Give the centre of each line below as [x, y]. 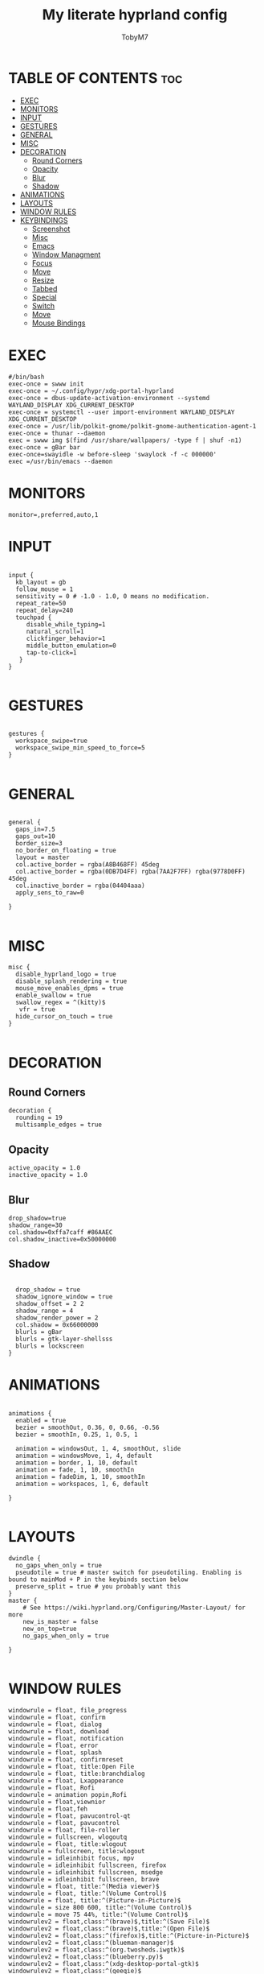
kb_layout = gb [41, 582]
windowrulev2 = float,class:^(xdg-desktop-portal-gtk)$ [104, 1964]
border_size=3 [39, 844]
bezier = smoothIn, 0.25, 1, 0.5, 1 [77, 1435]
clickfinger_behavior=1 [66, 638]
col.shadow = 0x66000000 [57, 1325]
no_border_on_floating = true [66, 851]
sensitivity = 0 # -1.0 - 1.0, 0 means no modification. [113, 596]
